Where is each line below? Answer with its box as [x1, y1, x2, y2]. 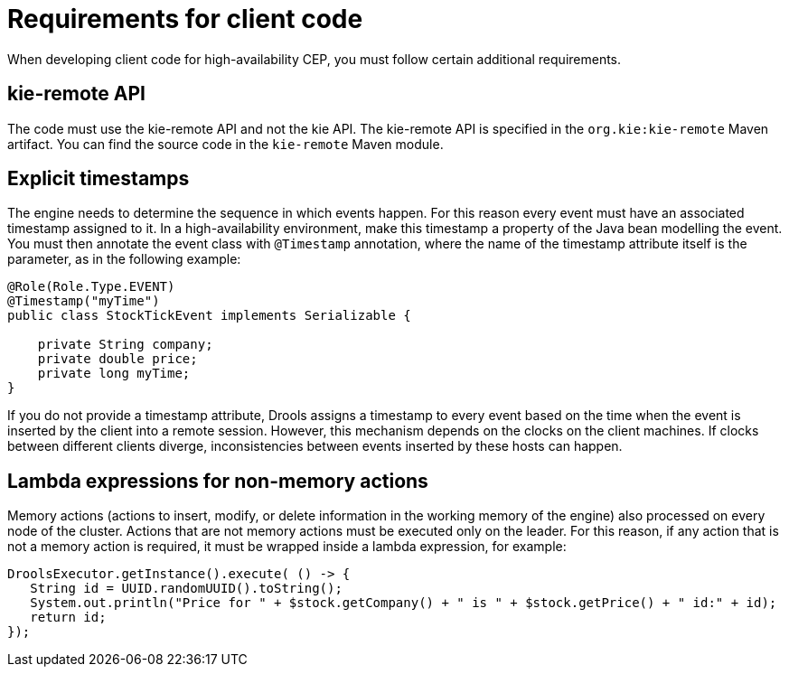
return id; [30, 610, 107, 625]
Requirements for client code [7, 4, 363, 34]
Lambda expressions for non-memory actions [7, 469, 428, 492]
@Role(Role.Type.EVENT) [7, 279, 175, 295]
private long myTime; [37, 366, 191, 381]
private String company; [37, 337, 213, 352]
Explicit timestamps [7, 167, 190, 191]
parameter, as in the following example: [7, 251, 241, 267]
